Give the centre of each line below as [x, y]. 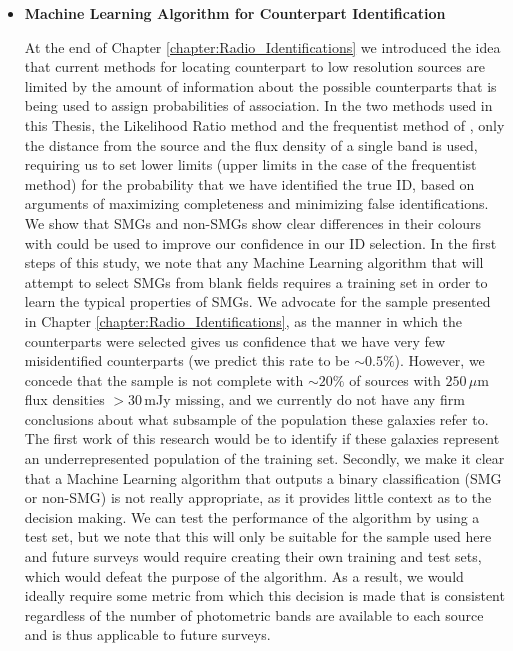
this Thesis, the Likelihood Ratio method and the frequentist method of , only [264, 124]
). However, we [439, 360]
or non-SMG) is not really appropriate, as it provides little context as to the [258, 497]
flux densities [64, 399]
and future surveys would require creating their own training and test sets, [253, 556]
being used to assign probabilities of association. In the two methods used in [258, 105]
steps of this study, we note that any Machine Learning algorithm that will [254, 262]
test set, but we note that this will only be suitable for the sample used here [258, 536]
